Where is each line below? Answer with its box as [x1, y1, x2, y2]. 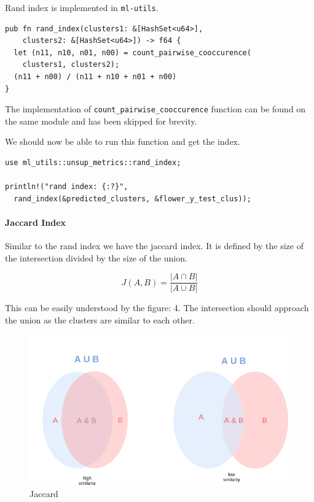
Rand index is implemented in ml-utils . [5, 1, 159, 14]
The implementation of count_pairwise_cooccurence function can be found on [5, 102, 306, 115]
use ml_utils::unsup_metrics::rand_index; [5, 158, 181, 168]
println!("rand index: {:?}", [5, 182, 128, 191]
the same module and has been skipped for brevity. [5, 114, 197, 127]
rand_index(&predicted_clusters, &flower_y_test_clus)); [14, 194, 251, 203]
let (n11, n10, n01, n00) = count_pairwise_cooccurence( [14, 48, 251, 57]
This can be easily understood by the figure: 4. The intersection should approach [5, 301, 309, 314]
